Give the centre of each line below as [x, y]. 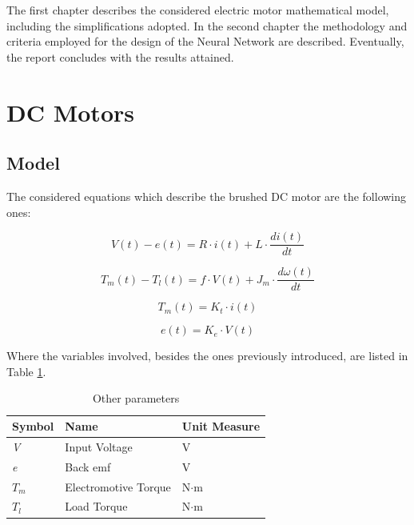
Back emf [88, 466]
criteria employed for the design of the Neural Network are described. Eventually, [205, 41]
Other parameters [136, 398]
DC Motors [70, 112]
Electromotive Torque [118, 486]
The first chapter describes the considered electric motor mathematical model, [198, 10]
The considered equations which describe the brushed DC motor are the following [207, 196]
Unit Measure [221, 426]
